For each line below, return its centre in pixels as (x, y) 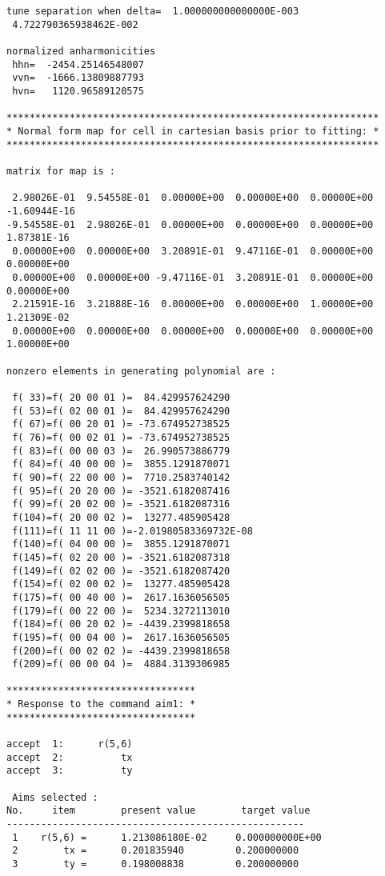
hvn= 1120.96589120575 (78, 91)
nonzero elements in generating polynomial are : (141, 371)
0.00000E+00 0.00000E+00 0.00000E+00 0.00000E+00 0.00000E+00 (193, 331)
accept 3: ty (70, 771)
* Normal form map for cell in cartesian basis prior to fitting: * (193, 131)
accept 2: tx (70, 757)
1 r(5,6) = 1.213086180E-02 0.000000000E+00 (167, 837)
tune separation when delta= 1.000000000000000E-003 (153, 11)
